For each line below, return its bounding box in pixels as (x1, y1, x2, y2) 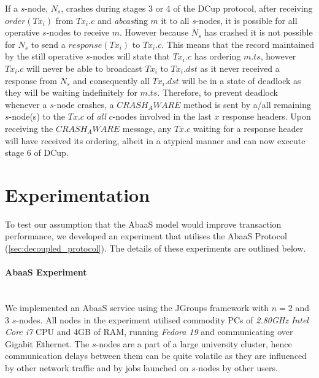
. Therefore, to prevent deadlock (157, 86, 278, 99)
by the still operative (5, 50, 83, 63)
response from (5, 74, 58, 87)
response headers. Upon (222, 110, 311, 123)
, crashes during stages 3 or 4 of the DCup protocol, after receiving (61, 2, 313, 14)
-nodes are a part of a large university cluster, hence (96, 337, 292, 350)
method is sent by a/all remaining (183, 98, 311, 110)
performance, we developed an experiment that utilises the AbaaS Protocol (5, 229, 287, 242)
